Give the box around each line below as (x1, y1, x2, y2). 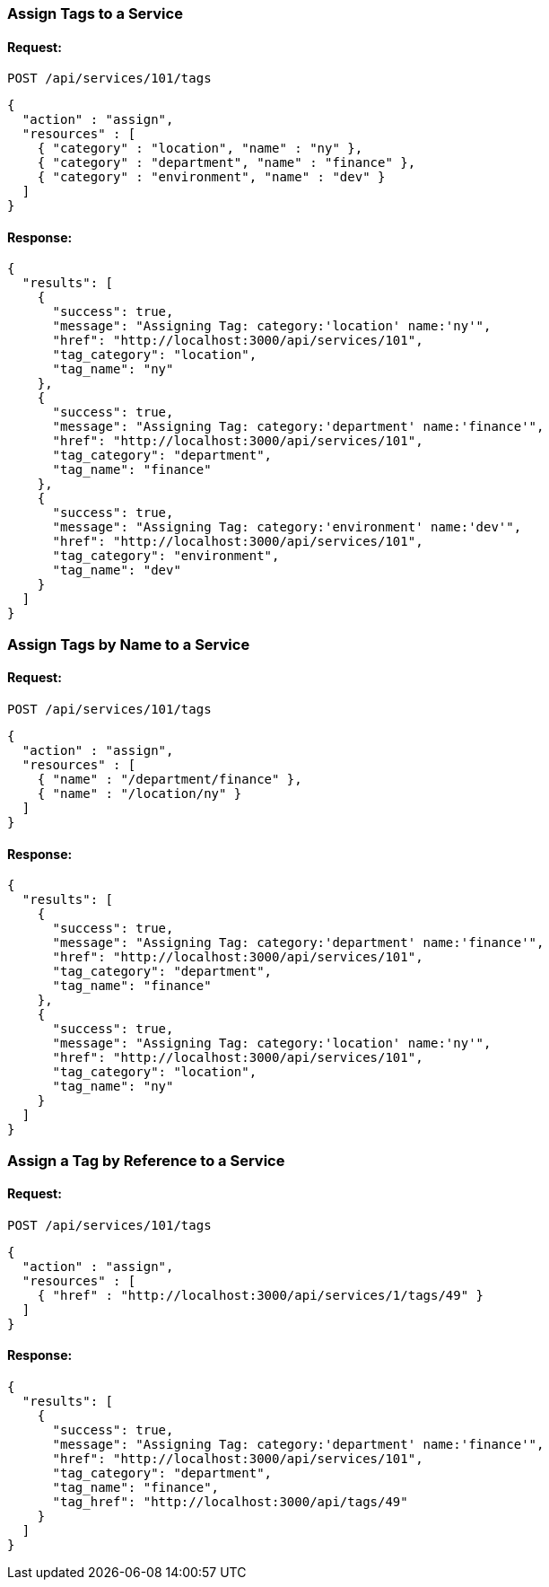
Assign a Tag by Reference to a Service (7, 1151, 285, 1170)
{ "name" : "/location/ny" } (37, 786, 242, 802)
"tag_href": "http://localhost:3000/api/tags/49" (52, 1495, 408, 1510)
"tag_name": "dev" (52, 563, 181, 578)
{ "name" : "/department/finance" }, (37, 772, 302, 787)
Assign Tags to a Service (7, 4, 183, 22)
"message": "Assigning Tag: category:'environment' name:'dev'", (52, 520, 522, 535)
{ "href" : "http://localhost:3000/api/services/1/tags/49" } (37, 1287, 484, 1302)
